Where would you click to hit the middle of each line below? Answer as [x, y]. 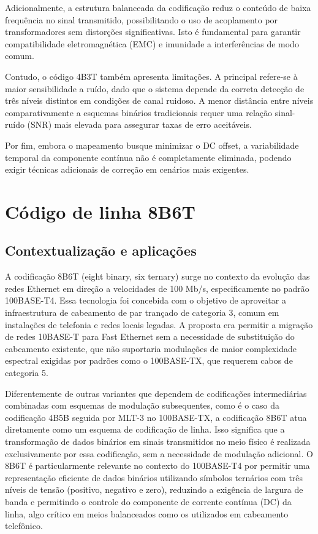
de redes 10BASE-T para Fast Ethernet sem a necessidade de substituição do [150, 336]
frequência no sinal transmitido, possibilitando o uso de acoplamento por [142, 19]
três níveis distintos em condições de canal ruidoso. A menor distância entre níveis [159, 100]
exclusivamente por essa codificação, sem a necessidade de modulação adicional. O [159, 453]
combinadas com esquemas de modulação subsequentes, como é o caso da [142, 405]
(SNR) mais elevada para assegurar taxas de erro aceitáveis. [139, 124]
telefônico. [24, 526]
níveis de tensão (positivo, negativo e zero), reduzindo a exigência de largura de [154, 489]
